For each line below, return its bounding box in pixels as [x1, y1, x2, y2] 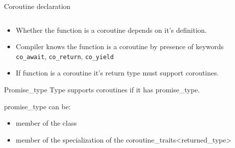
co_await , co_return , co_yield [15, 51, 114, 61]
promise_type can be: [4, 101, 71, 111]
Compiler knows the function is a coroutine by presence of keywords [15, 41, 224, 52]
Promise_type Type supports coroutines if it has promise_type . [4, 84, 200, 95]
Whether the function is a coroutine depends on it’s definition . [15, 24, 207, 35]
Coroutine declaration [4, 1, 71, 11]
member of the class [15, 118, 77, 128]
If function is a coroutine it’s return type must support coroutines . [15, 68, 219, 78]
